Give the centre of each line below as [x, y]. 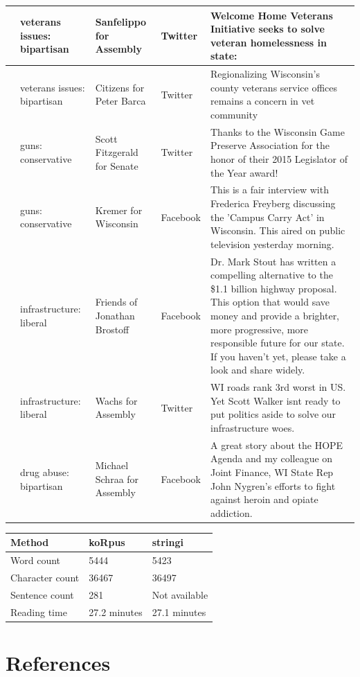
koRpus [107, 542]
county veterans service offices [274, 87]
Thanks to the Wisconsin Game [277, 131]
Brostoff [112, 329]
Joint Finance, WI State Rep [272, 472]
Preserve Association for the [270, 145]
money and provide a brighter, [275, 315]
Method [30, 542]
